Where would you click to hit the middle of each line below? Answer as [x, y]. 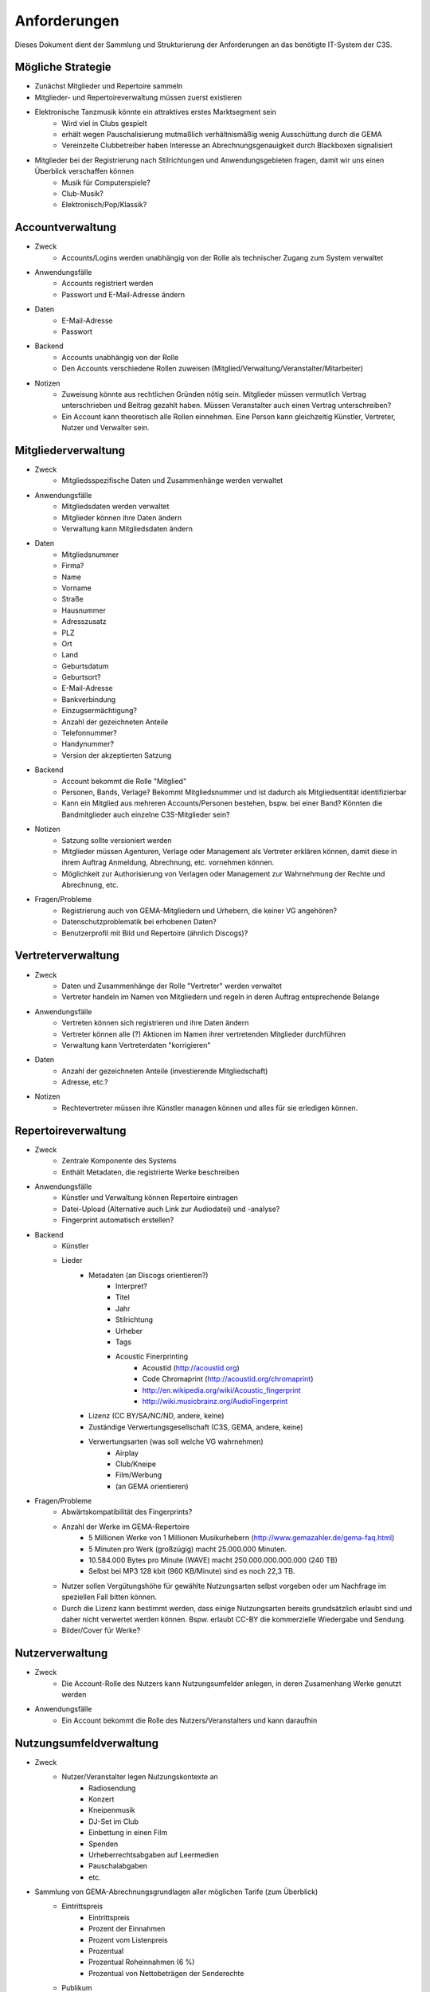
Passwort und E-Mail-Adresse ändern [123, 294]
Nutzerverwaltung [61, 1653]
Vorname [76, 588]
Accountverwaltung [66, 227]
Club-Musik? [82, 193]
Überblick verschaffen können [84, 171]
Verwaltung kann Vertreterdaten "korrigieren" [136, 1045]
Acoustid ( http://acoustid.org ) [191, 1367]
